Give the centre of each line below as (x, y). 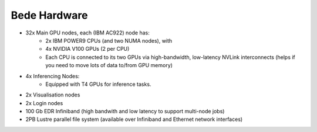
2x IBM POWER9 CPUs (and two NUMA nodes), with (109, 40)
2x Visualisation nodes (53, 95)
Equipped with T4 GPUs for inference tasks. (98, 84)
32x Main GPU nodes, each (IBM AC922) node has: (87, 33)
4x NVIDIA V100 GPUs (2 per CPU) (87, 49)
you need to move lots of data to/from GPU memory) (109, 65)
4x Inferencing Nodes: (53, 76)
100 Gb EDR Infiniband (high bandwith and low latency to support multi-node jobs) (125, 112)
